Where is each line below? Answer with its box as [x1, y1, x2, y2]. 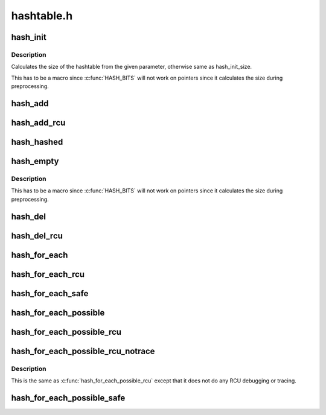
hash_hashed [11, 136, 63, 147]
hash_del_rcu [11, 230, 63, 241]
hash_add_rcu [11, 118, 66, 128]
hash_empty [11, 156, 59, 166]
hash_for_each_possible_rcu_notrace [11, 346, 155, 356]
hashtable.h [11, 9, 73, 22]
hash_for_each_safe [11, 288, 89, 299]
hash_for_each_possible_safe [11, 393, 126, 403]
